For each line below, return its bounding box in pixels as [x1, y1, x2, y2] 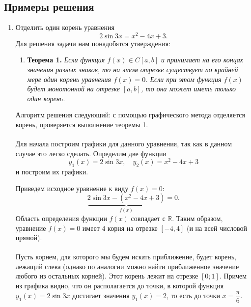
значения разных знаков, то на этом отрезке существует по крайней [27, 64, 238, 75]
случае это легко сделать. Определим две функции [15, 148, 167, 158]
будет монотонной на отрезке [27, 84, 120, 94]
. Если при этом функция [145, 74, 222, 84]
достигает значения [72, 290, 130, 301]
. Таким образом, [172, 213, 223, 223]
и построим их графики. [15, 167, 88, 177]
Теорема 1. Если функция [27, 55, 105, 65]
